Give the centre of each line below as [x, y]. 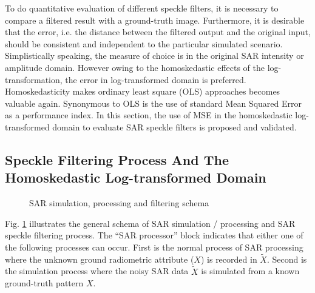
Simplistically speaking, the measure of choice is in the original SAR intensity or [154, 56]
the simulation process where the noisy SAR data [97, 271]
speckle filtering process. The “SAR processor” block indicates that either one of [154, 235]
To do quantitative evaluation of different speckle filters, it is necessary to [142, 8]
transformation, [34, 79]
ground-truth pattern [44, 283]
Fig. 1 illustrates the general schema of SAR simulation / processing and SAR [150, 223]
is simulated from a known [250, 271]
